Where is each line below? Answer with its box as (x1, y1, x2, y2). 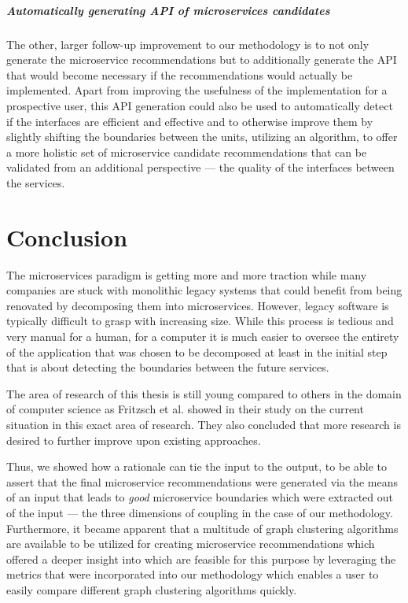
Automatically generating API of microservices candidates (6, 2, 330, 18)
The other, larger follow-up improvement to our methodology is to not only (6, 35, 369, 52)
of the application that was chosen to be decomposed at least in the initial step (6, 343, 388, 360)
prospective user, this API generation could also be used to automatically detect (6, 97, 393, 113)
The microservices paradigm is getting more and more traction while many (6, 266, 367, 283)
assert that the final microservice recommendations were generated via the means (6, 473, 398, 490)
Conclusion (6, 220, 128, 253)
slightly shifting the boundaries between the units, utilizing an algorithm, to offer (6, 128, 398, 145)
